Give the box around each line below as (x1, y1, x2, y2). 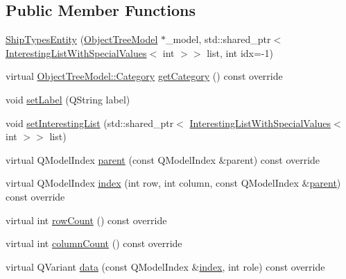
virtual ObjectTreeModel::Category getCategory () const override (6, 69, 283, 83)
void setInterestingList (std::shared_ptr (6, 115, 174, 130)
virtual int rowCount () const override (6, 212, 167, 227)
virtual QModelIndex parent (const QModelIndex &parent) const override (6, 152, 320, 167)
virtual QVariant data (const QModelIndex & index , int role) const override (6, 259, 325, 273)
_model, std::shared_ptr (165, 32, 271, 46)
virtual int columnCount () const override (6, 236, 182, 251)
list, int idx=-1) (207, 45, 273, 60)
